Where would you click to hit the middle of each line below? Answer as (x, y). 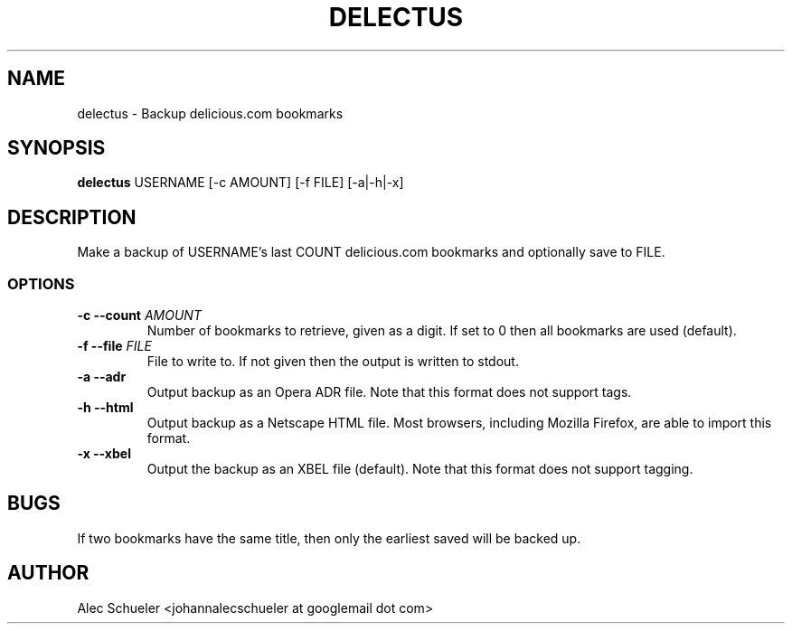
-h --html (105, 408)
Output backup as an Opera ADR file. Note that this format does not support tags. (389, 392)
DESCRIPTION (72, 217)
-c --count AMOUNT (139, 315)
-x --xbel (104, 454)
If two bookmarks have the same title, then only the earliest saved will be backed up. (329, 538)
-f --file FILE (114, 346)
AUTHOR (48, 573)
